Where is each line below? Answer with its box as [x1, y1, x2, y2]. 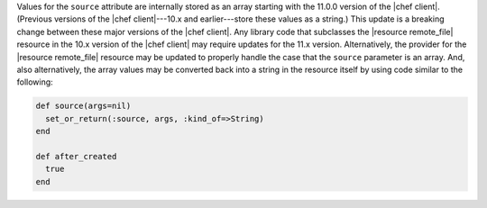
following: [16, 77, 53, 87]
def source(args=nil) [35, 101, 132, 112]
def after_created [35, 151, 117, 161]
